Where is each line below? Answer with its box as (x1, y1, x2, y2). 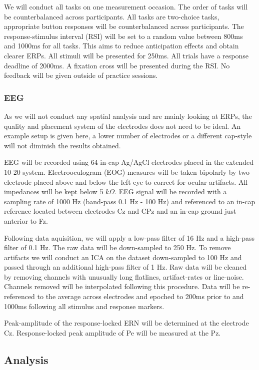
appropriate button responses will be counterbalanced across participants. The (4, 21, 244, 31)
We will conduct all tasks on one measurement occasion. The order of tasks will (4, 1, 248, 11)
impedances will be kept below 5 (4, 186, 103, 197)
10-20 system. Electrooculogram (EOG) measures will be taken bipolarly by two (4, 166, 249, 177)
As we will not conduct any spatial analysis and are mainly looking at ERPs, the (4, 110, 252, 121)
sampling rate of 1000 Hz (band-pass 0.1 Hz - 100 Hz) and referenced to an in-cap (4, 196, 255, 206)
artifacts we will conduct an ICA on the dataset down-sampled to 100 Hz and (4, 252, 242, 262)
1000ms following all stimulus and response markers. (4, 301, 164, 311)
